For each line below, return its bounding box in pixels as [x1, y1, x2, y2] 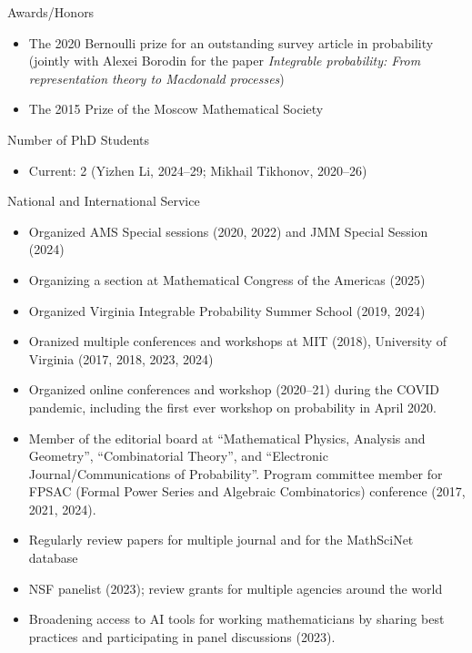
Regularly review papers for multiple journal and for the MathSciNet [28, 530, 414, 549]
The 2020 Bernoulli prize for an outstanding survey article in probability [28, 33, 434, 52]
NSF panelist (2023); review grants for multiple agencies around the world [28, 578, 443, 597]
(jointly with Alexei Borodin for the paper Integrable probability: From [28, 51, 421, 70]
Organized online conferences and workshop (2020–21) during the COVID [28, 380, 440, 399]
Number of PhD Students [7, 129, 150, 148]
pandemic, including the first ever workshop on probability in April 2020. [28, 397, 437, 416]
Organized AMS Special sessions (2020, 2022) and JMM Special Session [28, 221, 428, 240]
